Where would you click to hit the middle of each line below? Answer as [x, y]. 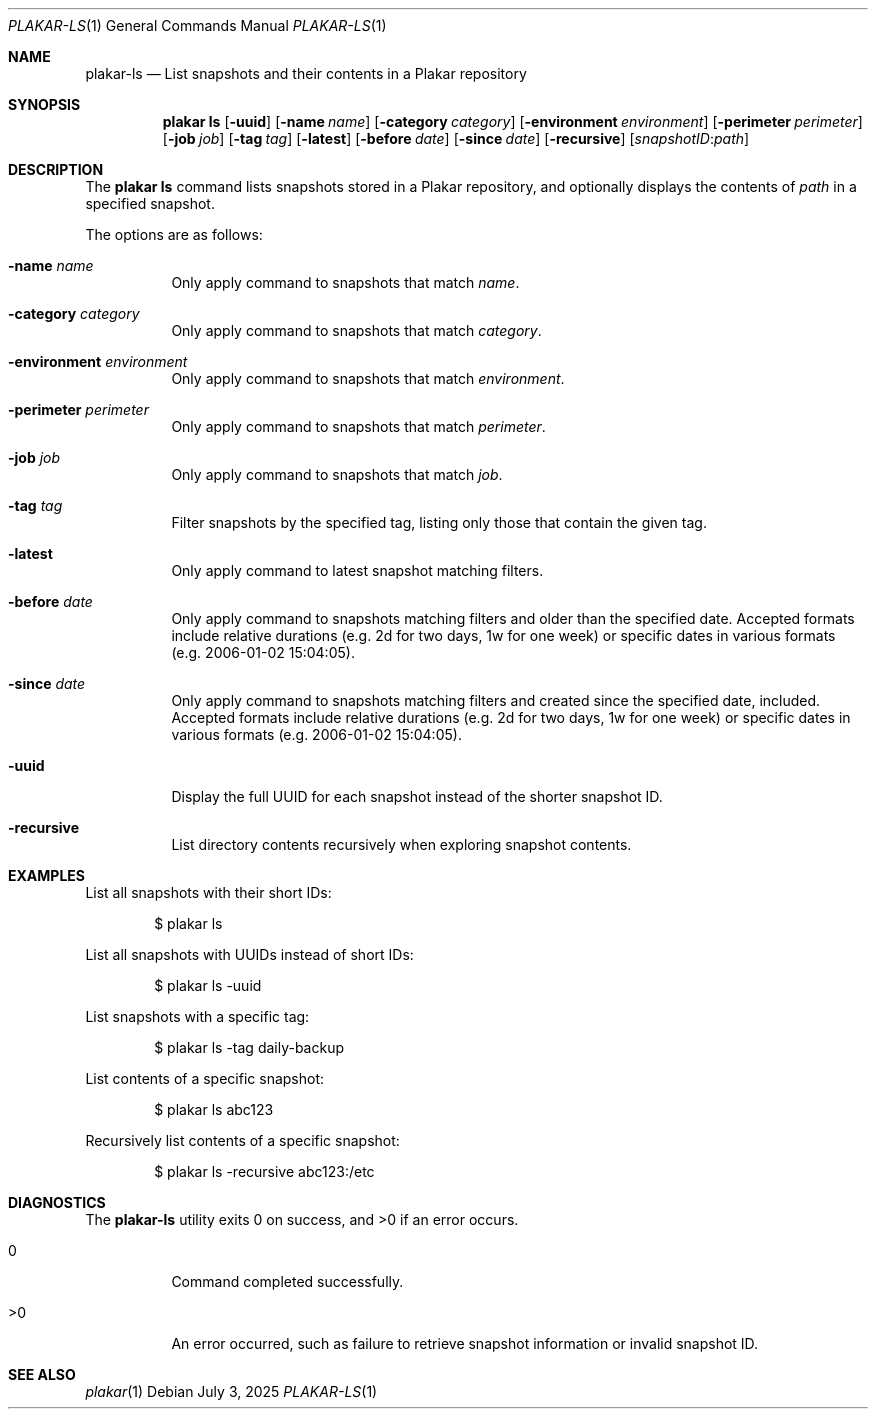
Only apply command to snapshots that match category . [356, 330]
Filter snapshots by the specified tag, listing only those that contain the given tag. [439, 522]
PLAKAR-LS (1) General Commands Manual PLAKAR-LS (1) [197, 25]
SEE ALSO [42, 1374]
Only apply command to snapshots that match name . [345, 282]
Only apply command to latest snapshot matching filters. [357, 570]
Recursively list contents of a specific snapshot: [242, 1140]
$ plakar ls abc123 [214, 1109]
